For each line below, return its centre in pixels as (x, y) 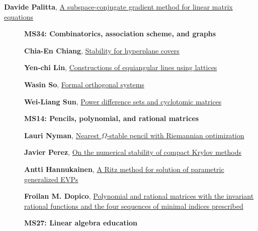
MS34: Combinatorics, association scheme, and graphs (120, 34)
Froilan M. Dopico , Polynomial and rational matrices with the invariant (139, 196)
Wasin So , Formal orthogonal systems (84, 84)
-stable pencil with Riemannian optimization (176, 135)
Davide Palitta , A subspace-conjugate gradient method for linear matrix (118, 7)
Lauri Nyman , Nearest (62, 135)
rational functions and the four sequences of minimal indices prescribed (134, 206)
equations (19, 16)
